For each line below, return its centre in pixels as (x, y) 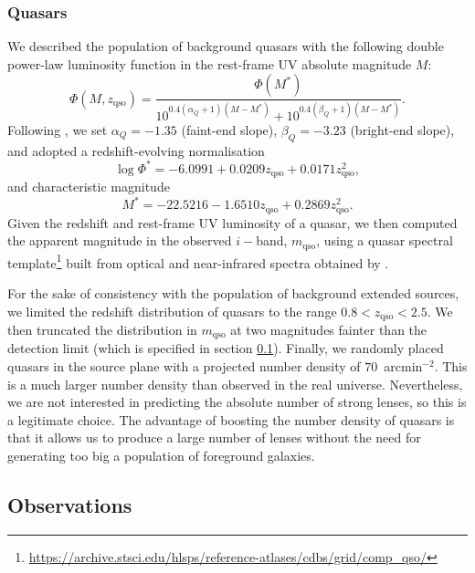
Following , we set (58, 129)
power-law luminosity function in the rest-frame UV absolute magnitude (210, 63)
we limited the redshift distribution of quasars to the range (172, 311)
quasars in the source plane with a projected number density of (184, 366)
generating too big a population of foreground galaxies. (161, 456)
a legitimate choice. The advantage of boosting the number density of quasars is (231, 419)
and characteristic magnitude (89, 187)
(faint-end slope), (229, 129)
